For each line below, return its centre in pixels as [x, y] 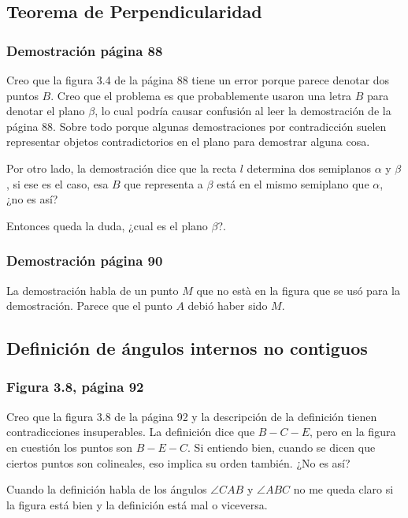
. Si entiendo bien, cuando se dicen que [282, 447]
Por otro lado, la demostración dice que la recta [122, 168]
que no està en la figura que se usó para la [298, 290]
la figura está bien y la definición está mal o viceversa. [137, 504]
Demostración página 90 [85, 261]
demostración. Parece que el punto [89, 306]
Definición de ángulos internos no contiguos [187, 348]
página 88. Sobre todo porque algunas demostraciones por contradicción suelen [197, 126]
